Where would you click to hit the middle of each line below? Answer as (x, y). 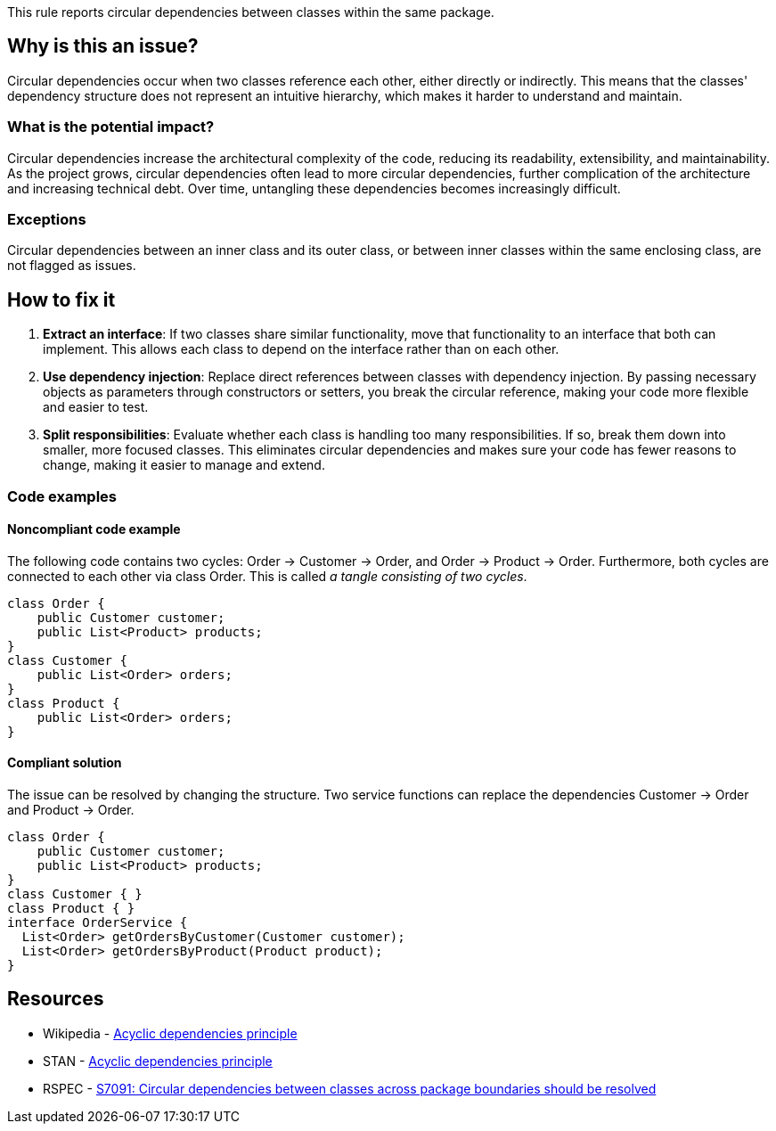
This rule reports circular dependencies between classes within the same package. (251, 12)
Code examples (62, 496)
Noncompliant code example (94, 529)
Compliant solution (65, 763)
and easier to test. (96, 407)
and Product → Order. (71, 810)
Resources (56, 999)
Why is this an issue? (103, 46)
